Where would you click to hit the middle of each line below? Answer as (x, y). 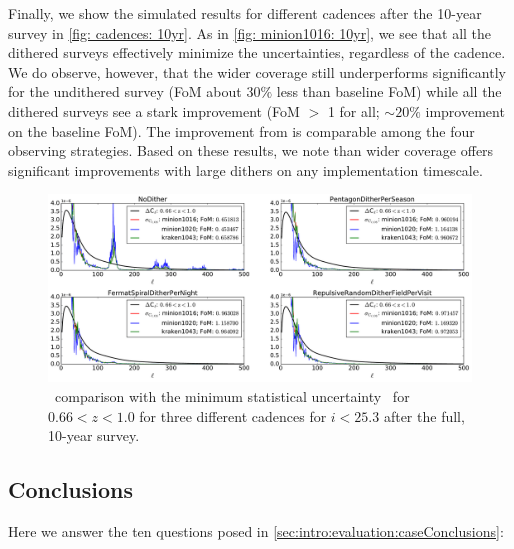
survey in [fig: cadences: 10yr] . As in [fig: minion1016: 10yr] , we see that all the (250, 32)
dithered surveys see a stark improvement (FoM (154, 110)
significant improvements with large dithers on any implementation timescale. (245, 169)
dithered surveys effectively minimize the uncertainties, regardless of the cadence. (257, 52)
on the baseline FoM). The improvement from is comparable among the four (241, 130)
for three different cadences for (233, 415)
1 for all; (353, 110)
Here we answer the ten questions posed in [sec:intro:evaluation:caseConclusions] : (256, 530)
